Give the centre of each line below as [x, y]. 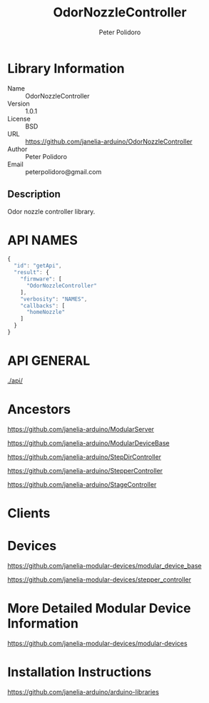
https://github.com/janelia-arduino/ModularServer [81, 429]
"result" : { [32, 273]
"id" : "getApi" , [38, 266]
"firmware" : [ [41, 279]
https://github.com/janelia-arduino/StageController [82, 484]
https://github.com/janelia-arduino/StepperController [85, 470]
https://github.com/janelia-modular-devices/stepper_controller [99, 580]
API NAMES [43, 240]
